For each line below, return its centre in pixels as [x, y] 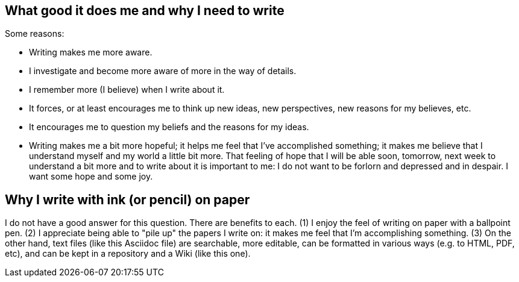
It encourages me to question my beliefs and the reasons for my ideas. [169, 127]
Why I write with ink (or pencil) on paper [127, 199]
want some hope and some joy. [91, 177]
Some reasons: [35, 34]
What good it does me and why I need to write [145, 11]
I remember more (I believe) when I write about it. [127, 90]
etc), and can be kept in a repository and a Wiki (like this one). [128, 254]
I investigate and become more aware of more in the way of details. [163, 71]
